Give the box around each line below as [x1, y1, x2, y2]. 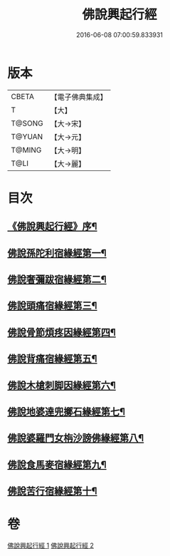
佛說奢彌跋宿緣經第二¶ [7, 274, 107, 286]
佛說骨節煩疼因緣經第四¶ [7, 326, 116, 339]
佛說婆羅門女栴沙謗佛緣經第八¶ [7, 432, 144, 444]
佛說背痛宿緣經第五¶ [7, 353, 97, 365]
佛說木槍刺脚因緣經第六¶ [7, 379, 116, 391]
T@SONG [11, 118, 44, 128]
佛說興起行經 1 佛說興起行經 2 [7, 541, 95, 550]
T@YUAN [11, 131, 43, 141]
